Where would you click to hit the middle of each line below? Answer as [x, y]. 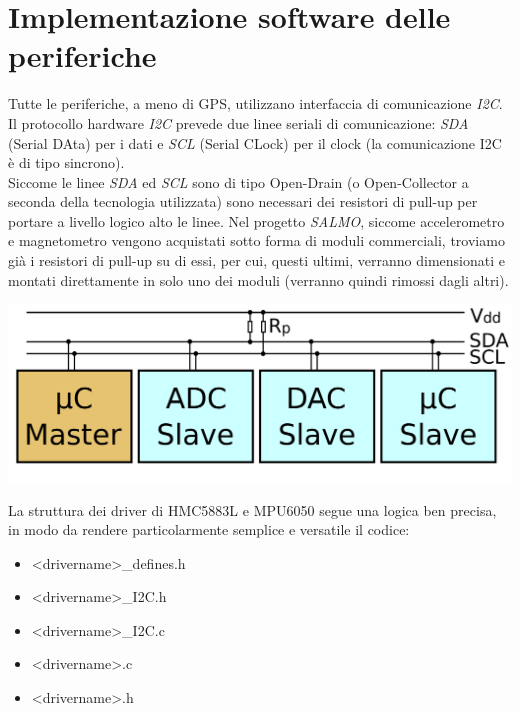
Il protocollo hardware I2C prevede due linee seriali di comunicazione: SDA [238, 122]
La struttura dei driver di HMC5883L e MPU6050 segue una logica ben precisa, [252, 509]
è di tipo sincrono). [66, 162]
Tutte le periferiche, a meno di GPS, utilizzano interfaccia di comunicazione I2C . [255, 103]
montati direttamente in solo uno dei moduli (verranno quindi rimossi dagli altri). [258, 279]
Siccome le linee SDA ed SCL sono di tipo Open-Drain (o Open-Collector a [238, 181]
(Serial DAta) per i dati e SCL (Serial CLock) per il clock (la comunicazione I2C [255, 142]
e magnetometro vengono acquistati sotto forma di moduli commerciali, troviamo [256, 240]
